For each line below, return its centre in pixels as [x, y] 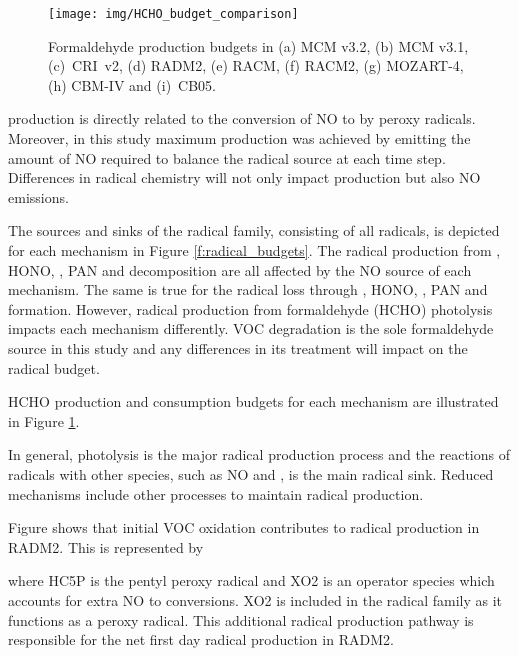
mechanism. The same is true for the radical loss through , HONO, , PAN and [248, 289]
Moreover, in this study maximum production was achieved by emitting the [239, 138]
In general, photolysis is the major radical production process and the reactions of [259, 454]
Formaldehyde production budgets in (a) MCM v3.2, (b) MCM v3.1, [258, 45]
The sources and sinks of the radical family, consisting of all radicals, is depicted [254, 230]
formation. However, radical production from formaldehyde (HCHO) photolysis [250, 308]
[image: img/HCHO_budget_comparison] [173, 14]
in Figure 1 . [44, 420]
